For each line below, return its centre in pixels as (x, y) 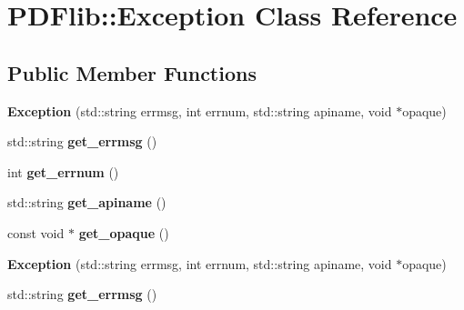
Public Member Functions (132, 72)
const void (36, 232)
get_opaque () (124, 232)
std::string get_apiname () (87, 202)
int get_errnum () (63, 171)
